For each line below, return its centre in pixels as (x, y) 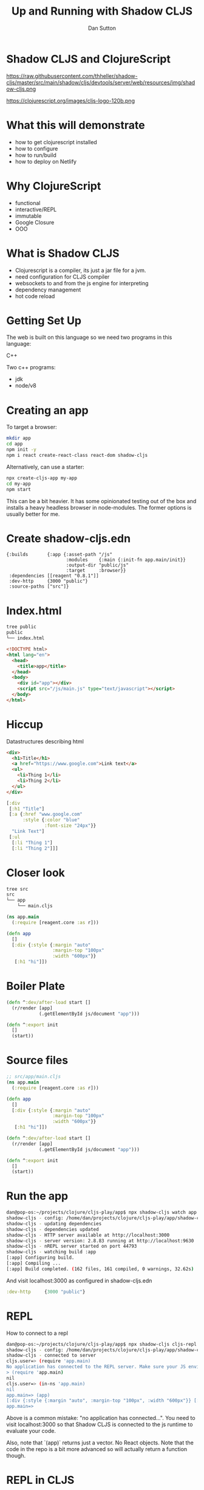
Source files (37, 1060)
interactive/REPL (36, 209)
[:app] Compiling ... (34, 1264)
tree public (21, 627)
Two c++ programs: (31, 367)
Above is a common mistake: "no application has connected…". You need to (101, 1418)
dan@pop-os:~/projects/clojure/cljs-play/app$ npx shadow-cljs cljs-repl (102, 1344)
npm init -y (21, 450)
